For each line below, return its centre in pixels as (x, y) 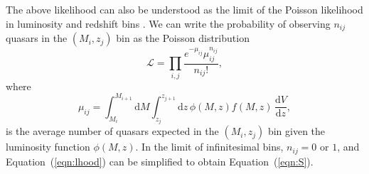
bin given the (296, 131)
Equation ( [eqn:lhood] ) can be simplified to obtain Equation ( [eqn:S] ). (160, 161)
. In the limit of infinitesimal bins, (209, 147)
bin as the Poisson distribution (183, 38)
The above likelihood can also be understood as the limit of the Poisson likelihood (184, 9)
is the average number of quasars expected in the (112, 131)
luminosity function (48, 147)
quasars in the (37, 38)
